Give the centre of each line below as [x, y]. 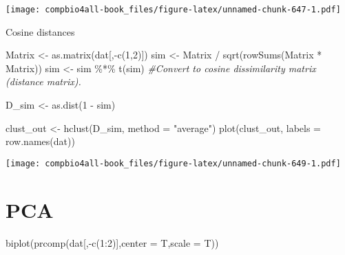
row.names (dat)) [40, 141]
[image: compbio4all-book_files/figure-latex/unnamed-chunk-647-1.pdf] [173, 10]
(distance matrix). [43, 81]
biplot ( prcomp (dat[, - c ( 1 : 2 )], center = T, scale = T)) [112, 242]
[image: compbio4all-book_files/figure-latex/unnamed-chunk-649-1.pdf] [173, 163]
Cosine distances [40, 31]
